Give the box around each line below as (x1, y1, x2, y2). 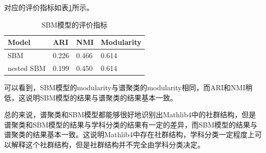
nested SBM (8, 62, 46, 73)
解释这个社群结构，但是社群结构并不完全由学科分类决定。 (11, 139, 205, 149)
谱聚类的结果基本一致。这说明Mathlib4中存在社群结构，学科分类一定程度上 (4, 129, 255, 140)
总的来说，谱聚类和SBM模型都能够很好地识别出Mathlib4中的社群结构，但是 (4, 109, 256, 120)
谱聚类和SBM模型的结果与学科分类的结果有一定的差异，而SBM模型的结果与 (4, 119, 258, 130)
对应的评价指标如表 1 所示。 (4, 2, 94, 12)
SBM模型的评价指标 (41, 19, 107, 30)
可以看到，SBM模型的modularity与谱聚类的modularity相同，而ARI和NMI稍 (4, 82, 253, 92)
